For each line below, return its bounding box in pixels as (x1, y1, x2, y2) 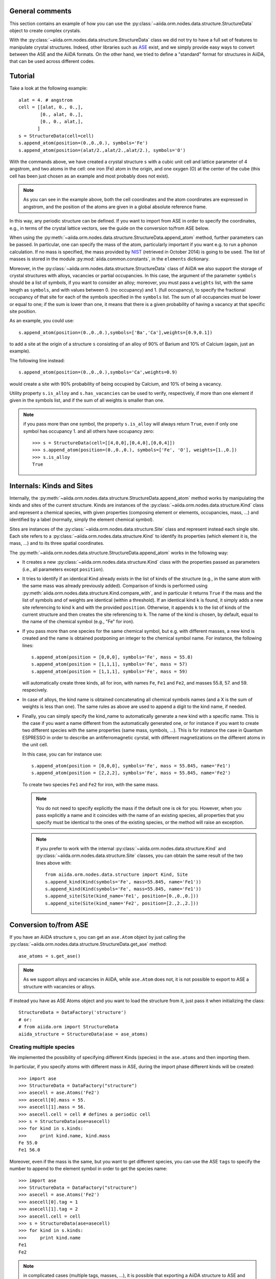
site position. (9, 308, 37, 314)
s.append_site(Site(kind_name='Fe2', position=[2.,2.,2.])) (45, 900, 199, 906)
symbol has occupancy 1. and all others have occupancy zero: (23, 428, 154, 434)
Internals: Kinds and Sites (9, 481, 94, 490)
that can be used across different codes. (9, 58, 95, 64)
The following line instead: (9, 357, 65, 363)
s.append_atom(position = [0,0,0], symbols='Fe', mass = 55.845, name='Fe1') (31, 763, 231, 768)
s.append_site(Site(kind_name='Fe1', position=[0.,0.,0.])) (45, 893, 199, 899)
